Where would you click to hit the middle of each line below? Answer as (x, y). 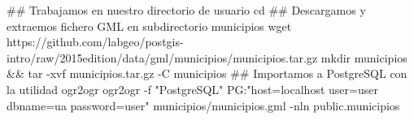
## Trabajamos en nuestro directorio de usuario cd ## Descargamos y (186, 10)
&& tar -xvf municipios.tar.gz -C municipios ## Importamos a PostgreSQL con (207, 73)
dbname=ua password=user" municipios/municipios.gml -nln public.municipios (203, 105)
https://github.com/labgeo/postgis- (95, 42)
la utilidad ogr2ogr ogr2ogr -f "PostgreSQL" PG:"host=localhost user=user (192, 89)
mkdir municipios (364, 57)
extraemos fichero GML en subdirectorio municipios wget (149, 26)
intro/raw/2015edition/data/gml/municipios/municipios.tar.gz (162, 57)
